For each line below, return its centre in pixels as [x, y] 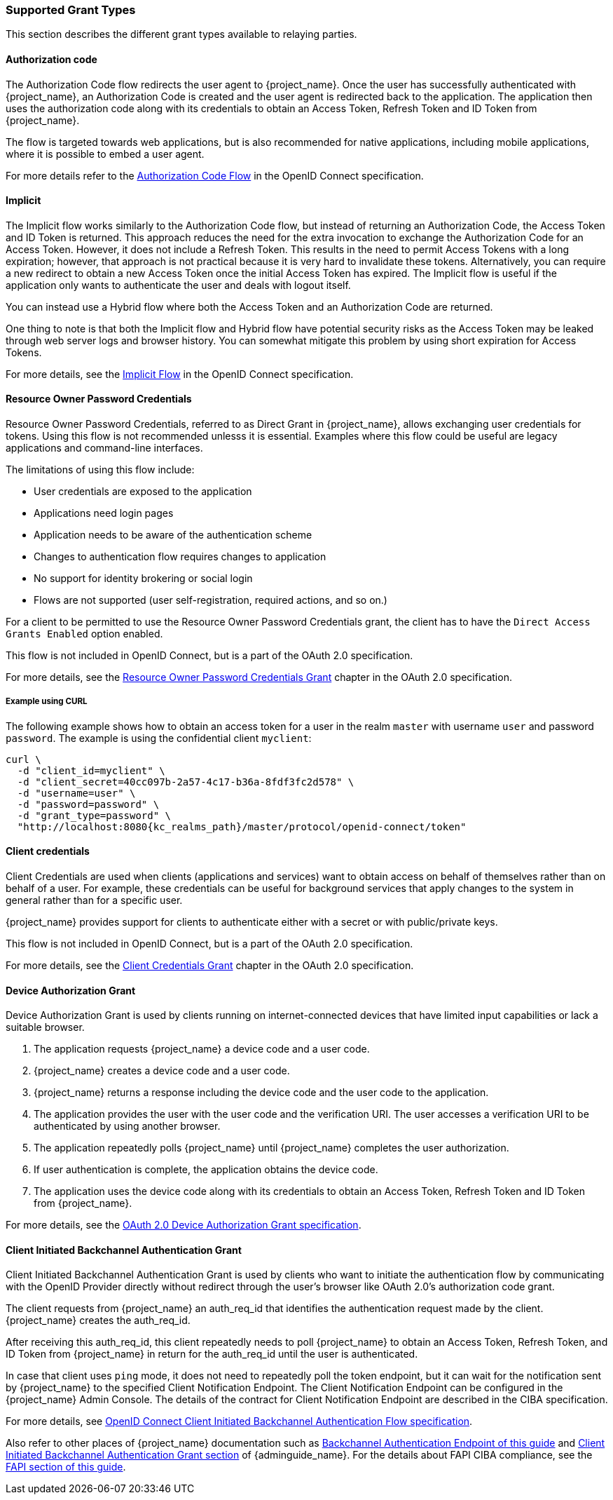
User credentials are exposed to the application [143, 492]
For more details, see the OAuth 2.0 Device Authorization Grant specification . [184, 1225]
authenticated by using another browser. [127, 1126]
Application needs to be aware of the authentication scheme [173, 535]
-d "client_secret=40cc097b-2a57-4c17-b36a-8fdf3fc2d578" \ [186, 782]
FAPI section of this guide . [66, 1467]
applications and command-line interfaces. [104, 448]
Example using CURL [47, 702]
